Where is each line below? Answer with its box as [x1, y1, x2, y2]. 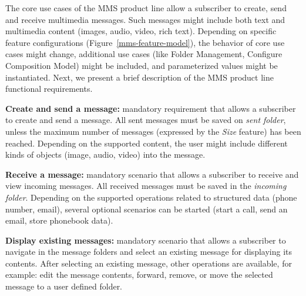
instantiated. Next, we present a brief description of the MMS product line [5, 71, 274, 83]
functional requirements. [5, 82, 93, 95]
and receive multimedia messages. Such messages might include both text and [5, 13, 285, 25]
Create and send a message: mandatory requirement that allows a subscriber [5, 102, 296, 114]
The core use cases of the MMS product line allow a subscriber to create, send [5, 2, 287, 14]
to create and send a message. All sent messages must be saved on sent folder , [5, 114, 286, 126]
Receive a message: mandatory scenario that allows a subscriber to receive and [5, 168, 299, 180]
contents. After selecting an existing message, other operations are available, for [5, 257, 292, 269]
